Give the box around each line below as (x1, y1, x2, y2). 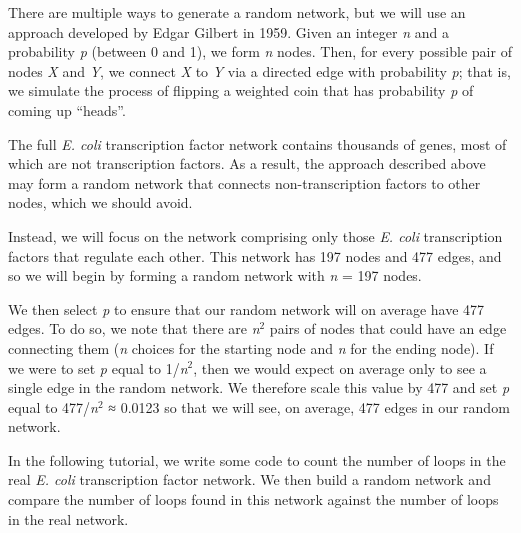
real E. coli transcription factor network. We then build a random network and (8, 469, 491, 490)
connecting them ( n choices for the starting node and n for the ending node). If (8, 337, 494, 358)
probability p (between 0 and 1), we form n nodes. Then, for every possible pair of (8, 41, 512, 62)
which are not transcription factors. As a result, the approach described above (8, 153, 486, 174)
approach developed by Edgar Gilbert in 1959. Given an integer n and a (8, 21, 449, 42)
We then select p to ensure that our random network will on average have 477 (8, 298, 485, 319)
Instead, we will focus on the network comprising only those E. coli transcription (8, 225, 503, 246)
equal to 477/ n (8, 396, 98, 417)
